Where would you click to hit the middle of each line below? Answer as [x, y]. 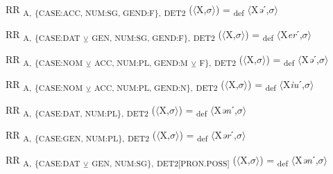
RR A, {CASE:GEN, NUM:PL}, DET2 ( [81, 135]
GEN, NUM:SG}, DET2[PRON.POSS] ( [164, 160]
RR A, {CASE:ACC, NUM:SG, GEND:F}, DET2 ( [99, 10]
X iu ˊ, [294, 84]
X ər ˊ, [225, 134]
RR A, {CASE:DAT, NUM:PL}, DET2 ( [81, 110]
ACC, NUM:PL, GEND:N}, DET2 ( [159, 85]
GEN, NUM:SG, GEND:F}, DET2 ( [157, 35]
